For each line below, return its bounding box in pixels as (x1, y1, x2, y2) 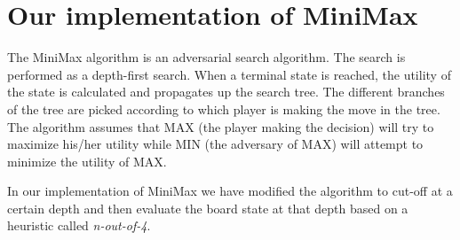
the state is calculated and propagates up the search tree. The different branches (7, 82, 445, 101)
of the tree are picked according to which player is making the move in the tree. (7, 99, 440, 118)
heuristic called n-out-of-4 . (7, 216, 151, 235)
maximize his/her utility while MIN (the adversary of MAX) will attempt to (7, 135, 424, 153)
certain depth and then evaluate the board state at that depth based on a (7, 198, 408, 217)
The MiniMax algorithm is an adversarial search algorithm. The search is (7, 48, 406, 66)
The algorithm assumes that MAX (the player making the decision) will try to (7, 117, 434, 135)
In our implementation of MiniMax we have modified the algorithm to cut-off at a (7, 182, 453, 200)
